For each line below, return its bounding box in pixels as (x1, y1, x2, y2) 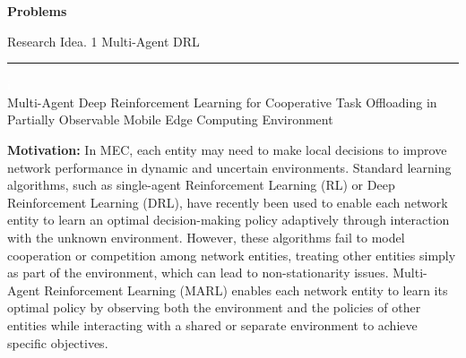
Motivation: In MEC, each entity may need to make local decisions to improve (7, 140, 447, 158)
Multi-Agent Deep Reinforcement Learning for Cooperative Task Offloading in (7, 92, 437, 111)
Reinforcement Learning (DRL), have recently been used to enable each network (7, 192, 448, 211)
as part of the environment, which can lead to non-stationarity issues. (7, 263, 389, 282)
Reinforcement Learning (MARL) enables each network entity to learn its (44, 280, 448, 299)
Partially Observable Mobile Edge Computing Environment (7, 110, 333, 129)
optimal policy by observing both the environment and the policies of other (7, 298, 421, 317)
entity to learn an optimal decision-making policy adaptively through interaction (7, 210, 450, 229)
